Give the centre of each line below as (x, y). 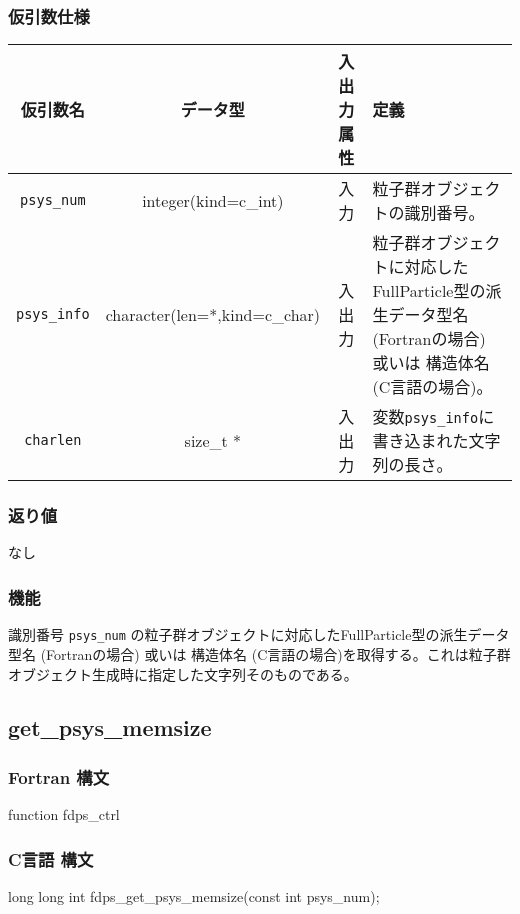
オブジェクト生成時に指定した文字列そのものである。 (183, 673)
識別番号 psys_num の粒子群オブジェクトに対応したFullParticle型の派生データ (259, 634)
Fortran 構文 (59, 776)
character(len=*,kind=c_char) (213, 314)
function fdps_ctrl (64, 814)
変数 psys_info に (433, 417)
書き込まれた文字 (436, 441)
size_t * (213, 440)
